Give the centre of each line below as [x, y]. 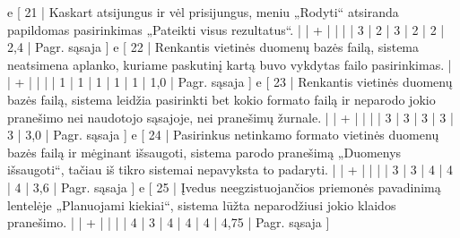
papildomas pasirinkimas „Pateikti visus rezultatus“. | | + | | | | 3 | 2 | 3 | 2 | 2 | [226, 29]
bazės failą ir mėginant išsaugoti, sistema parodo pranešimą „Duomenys [204, 152]
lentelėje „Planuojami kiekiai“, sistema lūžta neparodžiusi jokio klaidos [202, 204]
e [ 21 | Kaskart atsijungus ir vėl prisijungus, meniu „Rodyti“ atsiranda [203, 12]
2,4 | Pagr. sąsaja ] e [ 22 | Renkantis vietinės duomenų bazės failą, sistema [213, 47]
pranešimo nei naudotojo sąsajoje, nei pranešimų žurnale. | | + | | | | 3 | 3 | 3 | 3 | [230, 117]
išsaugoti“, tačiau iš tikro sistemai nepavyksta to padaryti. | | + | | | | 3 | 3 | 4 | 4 [230, 170]
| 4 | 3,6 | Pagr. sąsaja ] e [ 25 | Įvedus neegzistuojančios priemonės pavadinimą [224, 187]
